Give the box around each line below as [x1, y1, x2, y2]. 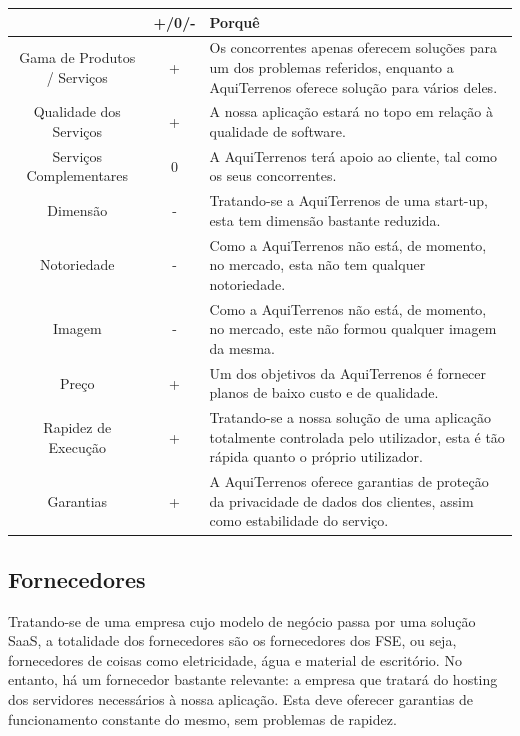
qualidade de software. [209, 120, 346, 141]
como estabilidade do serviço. [209, 510, 389, 531]
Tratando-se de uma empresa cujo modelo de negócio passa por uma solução [8, 610, 476, 631]
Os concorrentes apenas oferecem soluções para [209, 37, 498, 58]
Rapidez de [43, 416, 112, 437]
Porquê [209, 11, 260, 32]
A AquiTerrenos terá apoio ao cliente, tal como [209, 145, 498, 166]
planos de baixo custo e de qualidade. [209, 382, 439, 403]
